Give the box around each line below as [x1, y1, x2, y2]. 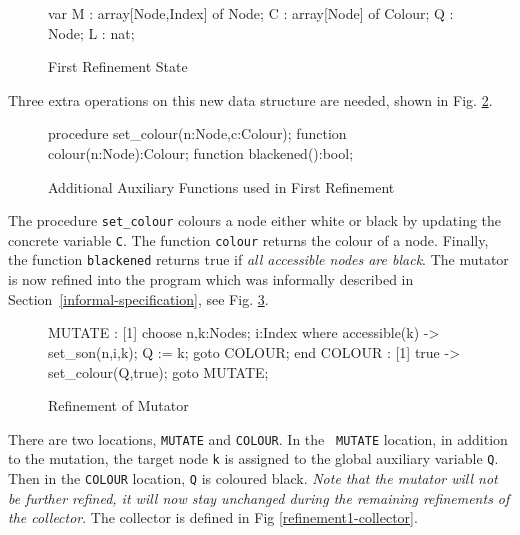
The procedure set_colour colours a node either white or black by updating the [8, 210, 502, 231]
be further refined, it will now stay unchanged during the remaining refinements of [8, 487, 510, 508]
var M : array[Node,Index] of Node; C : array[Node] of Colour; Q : [48, 3, 454, 23]
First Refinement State [48, 56, 188, 77]
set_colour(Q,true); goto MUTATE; [48, 361, 269, 382]
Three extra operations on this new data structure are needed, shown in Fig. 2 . [8, 89, 493, 110]
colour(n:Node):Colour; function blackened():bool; [48, 142, 354, 163]
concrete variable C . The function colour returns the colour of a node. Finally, [8, 229, 489, 250]
